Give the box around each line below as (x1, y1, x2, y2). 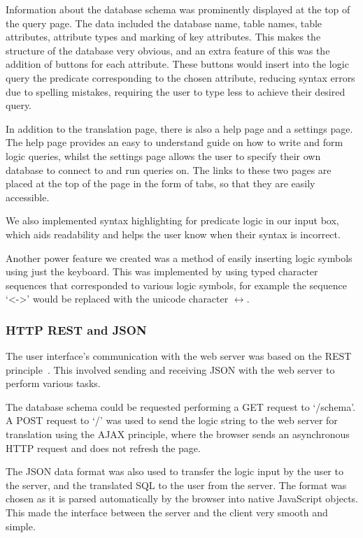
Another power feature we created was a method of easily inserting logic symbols (6, 250, 353, 265)
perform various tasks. (6, 376, 101, 391)
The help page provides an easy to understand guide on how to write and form (6, 135, 343, 150)
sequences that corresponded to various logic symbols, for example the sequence (6, 277, 347, 292)
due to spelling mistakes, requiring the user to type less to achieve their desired (6, 84, 346, 99)
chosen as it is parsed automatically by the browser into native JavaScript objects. (6, 491, 359, 506)
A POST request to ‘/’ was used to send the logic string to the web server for (6, 413, 338, 428)
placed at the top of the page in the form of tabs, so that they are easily (6, 176, 315, 191)
